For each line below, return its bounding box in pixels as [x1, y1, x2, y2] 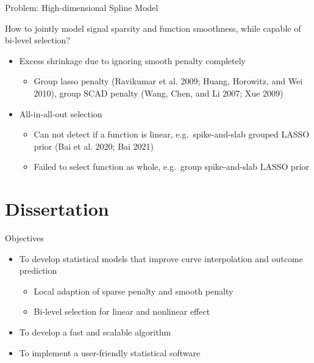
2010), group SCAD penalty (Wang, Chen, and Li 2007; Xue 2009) [34, 86, 284, 99]
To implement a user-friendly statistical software [19, 346, 201, 359]
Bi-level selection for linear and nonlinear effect [34, 305, 210, 318]
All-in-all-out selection [19, 107, 102, 120]
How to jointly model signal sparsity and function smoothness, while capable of [5, 21, 301, 34]
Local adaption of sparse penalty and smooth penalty [34, 284, 234, 297]
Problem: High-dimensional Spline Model [5, 1, 159, 13]
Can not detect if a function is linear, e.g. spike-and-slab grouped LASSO [34, 128, 310, 141]
